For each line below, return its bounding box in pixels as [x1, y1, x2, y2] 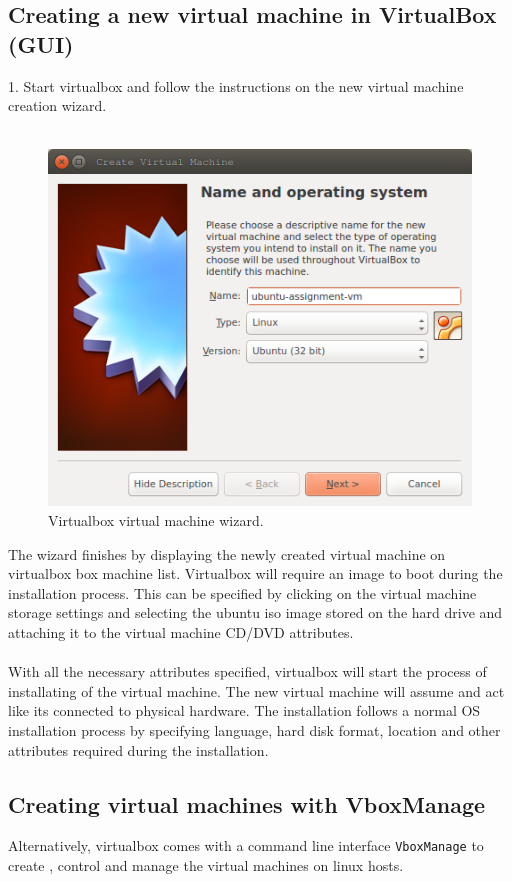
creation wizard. [8, 95, 107, 116]
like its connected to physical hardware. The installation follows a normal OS [8, 700, 481, 721]
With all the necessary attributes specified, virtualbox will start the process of [8, 661, 487, 682]
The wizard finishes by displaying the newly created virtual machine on [8, 543, 446, 564]
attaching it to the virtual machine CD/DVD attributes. [8, 621, 354, 642]
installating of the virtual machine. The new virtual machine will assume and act [8, 680, 505, 701]
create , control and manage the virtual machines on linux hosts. [8, 855, 404, 875]
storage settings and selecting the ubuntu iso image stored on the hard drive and [8, 602, 503, 623]
